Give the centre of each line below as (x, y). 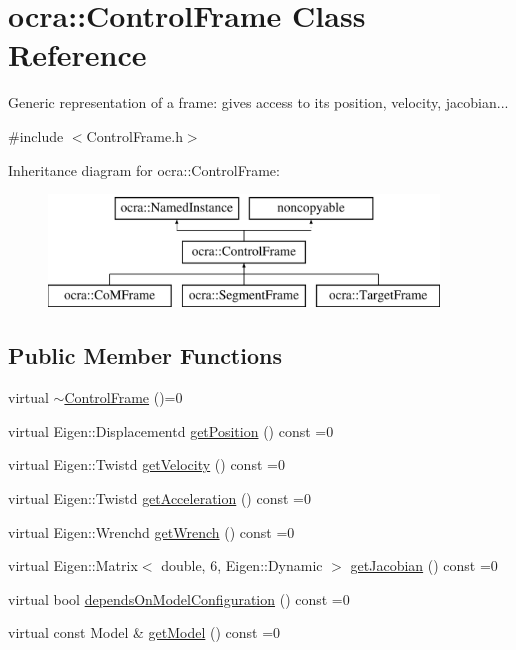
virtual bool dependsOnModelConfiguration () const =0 (179, 598)
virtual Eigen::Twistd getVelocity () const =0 (146, 464)
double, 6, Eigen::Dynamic (242, 565)
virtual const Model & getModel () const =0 (144, 632)
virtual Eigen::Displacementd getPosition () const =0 (171, 430)
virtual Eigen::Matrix (73, 565)
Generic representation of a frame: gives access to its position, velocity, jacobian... (258, 102)
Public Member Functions (145, 355)
